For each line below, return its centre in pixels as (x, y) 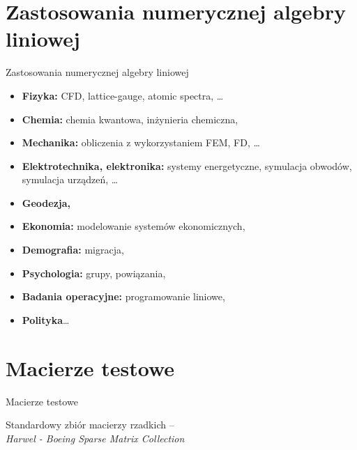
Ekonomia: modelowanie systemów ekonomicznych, (134, 226)
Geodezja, (46, 202)
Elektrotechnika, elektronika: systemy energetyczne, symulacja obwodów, (187, 165)
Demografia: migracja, (73, 250)
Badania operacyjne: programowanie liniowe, (123, 296)
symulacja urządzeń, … (70, 179)
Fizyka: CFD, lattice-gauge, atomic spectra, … (123, 95)
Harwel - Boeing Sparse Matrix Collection (95, 438)
